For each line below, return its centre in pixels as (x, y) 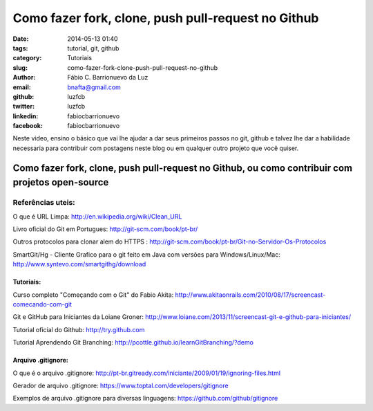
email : (22, 87)
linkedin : (26, 116)
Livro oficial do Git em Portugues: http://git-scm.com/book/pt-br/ (105, 229)
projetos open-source (61, 182)
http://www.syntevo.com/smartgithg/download (79, 264)
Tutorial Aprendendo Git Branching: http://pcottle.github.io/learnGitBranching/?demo (133, 342)
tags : (20, 48)
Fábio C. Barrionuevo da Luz (108, 77)
